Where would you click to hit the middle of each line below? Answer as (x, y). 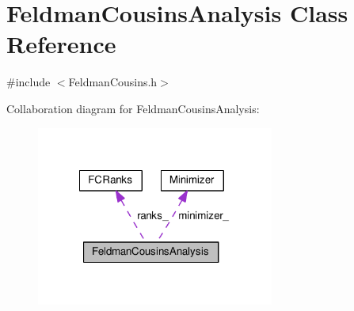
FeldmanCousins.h (113, 82)
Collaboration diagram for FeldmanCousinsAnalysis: (133, 108)
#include (29, 82)
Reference (61, 44)
